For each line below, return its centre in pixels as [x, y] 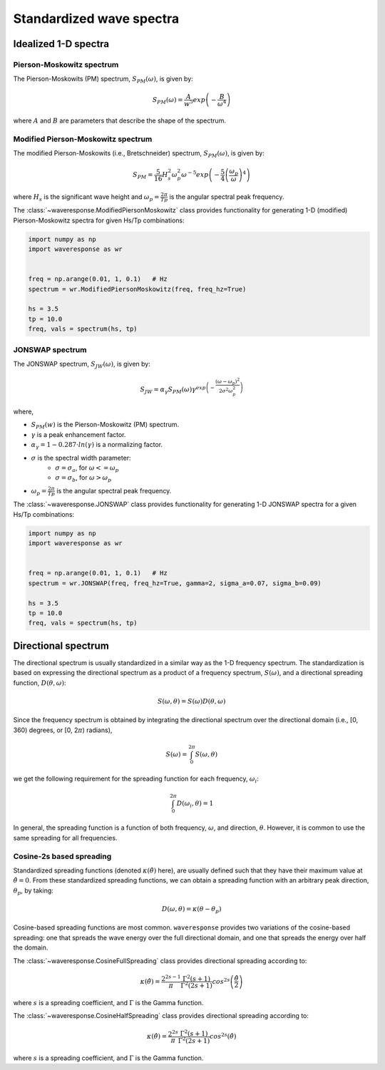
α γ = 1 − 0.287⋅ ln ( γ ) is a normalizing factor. [97, 446]
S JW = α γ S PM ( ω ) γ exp [173, 390]
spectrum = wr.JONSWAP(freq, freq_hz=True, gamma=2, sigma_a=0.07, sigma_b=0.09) [175, 583]
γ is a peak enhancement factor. [78, 434]
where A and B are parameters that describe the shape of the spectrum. [119, 120]
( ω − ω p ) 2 [227, 382]
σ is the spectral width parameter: [81, 458]
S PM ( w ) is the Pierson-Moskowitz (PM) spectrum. [105, 426]
